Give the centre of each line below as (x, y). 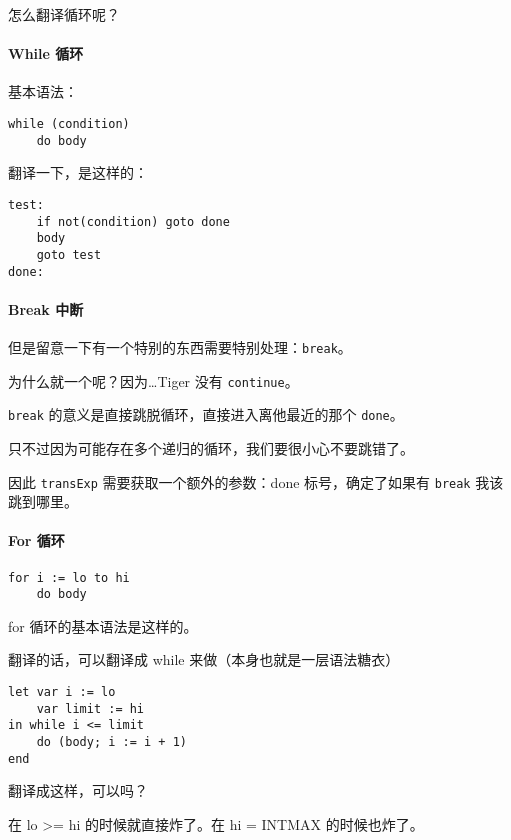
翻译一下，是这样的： (78, 172)
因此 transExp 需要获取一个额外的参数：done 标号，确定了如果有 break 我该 (256, 481)
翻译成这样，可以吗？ (78, 790)
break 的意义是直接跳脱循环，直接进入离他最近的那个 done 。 (206, 414)
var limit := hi (90, 708)
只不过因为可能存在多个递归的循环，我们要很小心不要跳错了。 (211, 447)
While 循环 (46, 53)
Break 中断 (46, 308)
